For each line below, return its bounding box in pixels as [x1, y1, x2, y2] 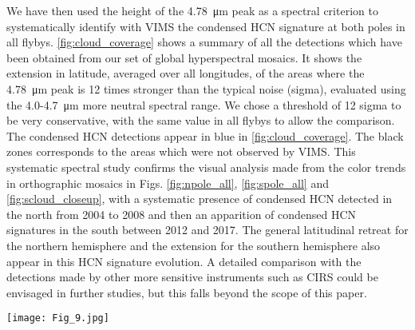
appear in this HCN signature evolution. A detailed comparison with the [6, 252, 362, 269]
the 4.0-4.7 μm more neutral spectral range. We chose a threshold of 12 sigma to [6, 96, 401, 113]
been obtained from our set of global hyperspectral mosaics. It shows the [6, 49, 362, 66]
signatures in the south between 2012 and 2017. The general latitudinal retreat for [6, 221, 409, 238]
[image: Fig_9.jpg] [6, 312, 109, 324]
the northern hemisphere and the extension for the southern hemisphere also [6, 237, 381, 253]
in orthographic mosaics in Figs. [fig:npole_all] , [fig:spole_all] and [6, 174, 329, 191]
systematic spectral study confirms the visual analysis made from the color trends [6, 158, 406, 175]
